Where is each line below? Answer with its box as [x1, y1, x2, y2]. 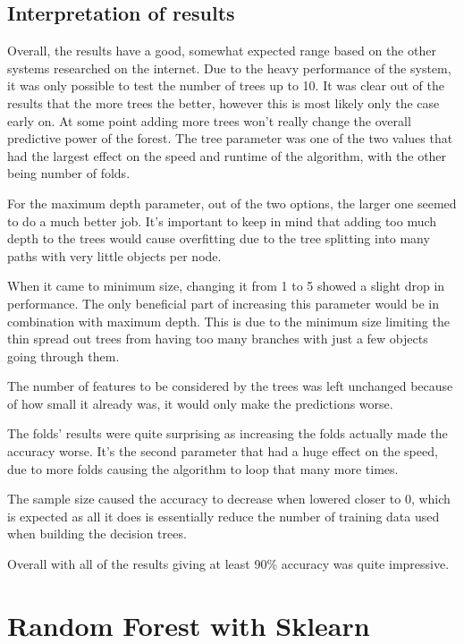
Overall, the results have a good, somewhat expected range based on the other [7, 41, 436, 60]
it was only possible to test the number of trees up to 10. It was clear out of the [7, 76, 444, 95]
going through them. [7, 346, 120, 365]
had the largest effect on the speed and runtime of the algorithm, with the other [7, 146, 447, 165]
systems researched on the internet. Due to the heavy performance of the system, [7, 58, 451, 77]
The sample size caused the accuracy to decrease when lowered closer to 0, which [7, 489, 451, 508]
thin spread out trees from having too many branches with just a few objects [7, 329, 428, 348]
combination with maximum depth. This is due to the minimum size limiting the [7, 311, 450, 330]
